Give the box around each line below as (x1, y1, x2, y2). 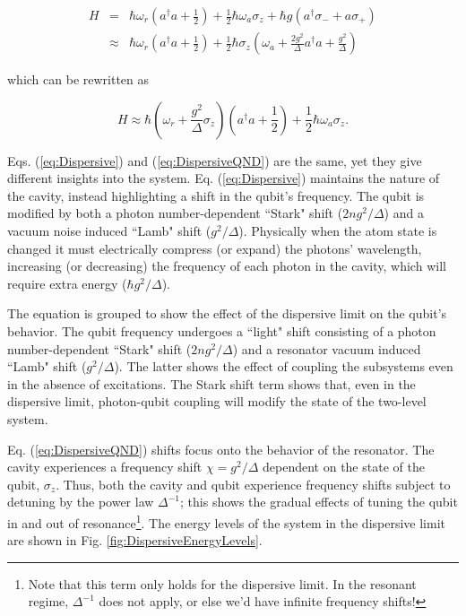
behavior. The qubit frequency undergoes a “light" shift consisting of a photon (7, 322, 436, 340)
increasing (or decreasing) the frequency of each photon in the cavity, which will (7, 256, 446, 275)
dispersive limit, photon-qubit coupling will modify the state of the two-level (7, 392, 427, 411)
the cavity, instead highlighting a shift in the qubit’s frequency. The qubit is (7, 186, 425, 204)
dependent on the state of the (263, 457, 425, 476)
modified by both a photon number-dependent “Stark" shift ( (7, 204, 343, 222)
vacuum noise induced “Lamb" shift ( (7, 221, 211, 240)
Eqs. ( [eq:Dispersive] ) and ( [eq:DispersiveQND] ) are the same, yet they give (7, 151, 422, 169)
